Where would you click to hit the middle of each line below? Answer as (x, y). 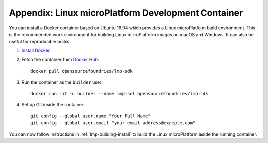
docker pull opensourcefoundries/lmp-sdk (81, 71)
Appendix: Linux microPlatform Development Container (126, 13)
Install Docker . (36, 50)
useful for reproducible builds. (40, 42)
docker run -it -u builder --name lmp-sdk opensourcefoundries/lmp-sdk (119, 94)
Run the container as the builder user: (62, 82)
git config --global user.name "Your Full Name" (91, 116)
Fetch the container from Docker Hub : (60, 60)
